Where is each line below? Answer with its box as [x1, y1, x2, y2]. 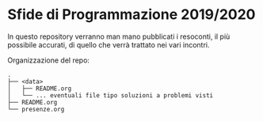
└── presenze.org [7, 105, 65, 113]
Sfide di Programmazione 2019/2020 [7, 6, 256, 24]
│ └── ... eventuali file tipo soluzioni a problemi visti [7, 91, 214, 100]
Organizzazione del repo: [7, 55, 90, 65]
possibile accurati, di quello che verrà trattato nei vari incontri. [7, 40, 210, 49]
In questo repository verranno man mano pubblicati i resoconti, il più [7, 32, 231, 41]
